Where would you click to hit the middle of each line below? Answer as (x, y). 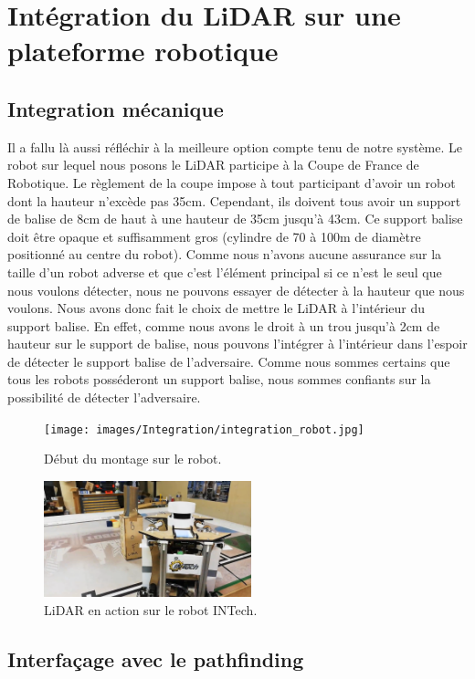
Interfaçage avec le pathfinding (156, 659)
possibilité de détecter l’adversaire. (104, 397)
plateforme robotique (143, 51)
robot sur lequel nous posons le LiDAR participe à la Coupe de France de (213, 165)
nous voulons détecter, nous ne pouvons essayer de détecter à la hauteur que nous (236, 290)
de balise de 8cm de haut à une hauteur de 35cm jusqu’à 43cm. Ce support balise (235, 219)
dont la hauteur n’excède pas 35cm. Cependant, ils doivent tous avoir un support (234, 200)
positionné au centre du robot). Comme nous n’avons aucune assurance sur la (225, 254)
